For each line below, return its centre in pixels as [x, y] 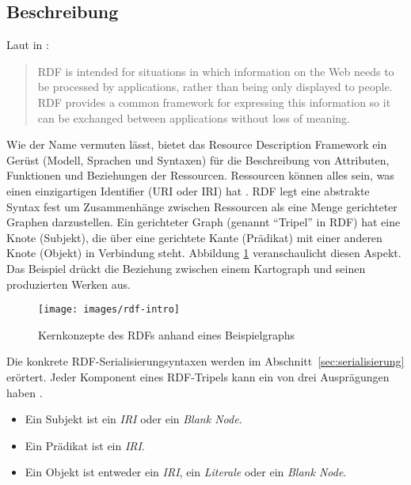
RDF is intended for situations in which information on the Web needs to [216, 71]
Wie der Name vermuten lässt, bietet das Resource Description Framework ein [197, 144]
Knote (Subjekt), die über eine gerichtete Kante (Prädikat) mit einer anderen [194, 237]
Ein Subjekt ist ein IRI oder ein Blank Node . [133, 419]
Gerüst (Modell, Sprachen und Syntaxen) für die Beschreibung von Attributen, [198, 159]
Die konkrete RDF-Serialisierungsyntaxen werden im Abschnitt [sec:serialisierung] [205, 361]
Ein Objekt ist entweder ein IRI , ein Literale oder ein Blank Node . [186, 472]
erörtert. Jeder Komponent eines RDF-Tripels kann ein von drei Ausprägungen [198, 376]
